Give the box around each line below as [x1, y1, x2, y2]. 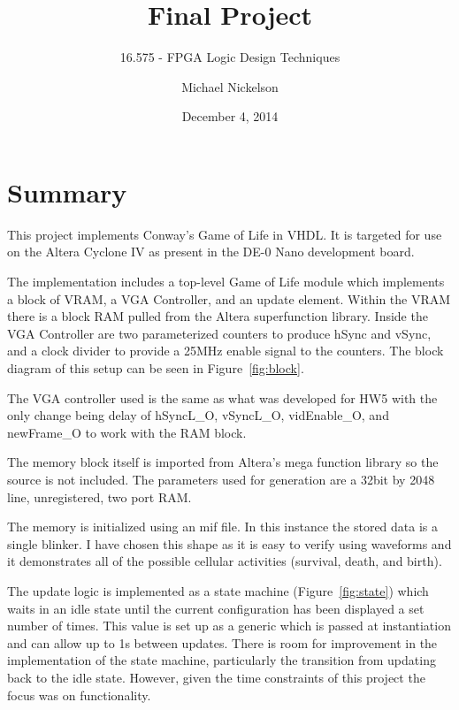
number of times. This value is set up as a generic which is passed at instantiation [7, 616, 451, 635]
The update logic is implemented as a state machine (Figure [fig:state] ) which [7, 581, 429, 599]
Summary [7, 173, 127, 210]
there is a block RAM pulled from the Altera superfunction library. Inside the [7, 307, 428, 325]
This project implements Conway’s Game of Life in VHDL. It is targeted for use [7, 225, 442, 243]
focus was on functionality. [7, 685, 151, 704]
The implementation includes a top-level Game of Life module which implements [7, 272, 445, 291]
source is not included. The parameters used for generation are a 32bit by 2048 [7, 470, 435, 488]
